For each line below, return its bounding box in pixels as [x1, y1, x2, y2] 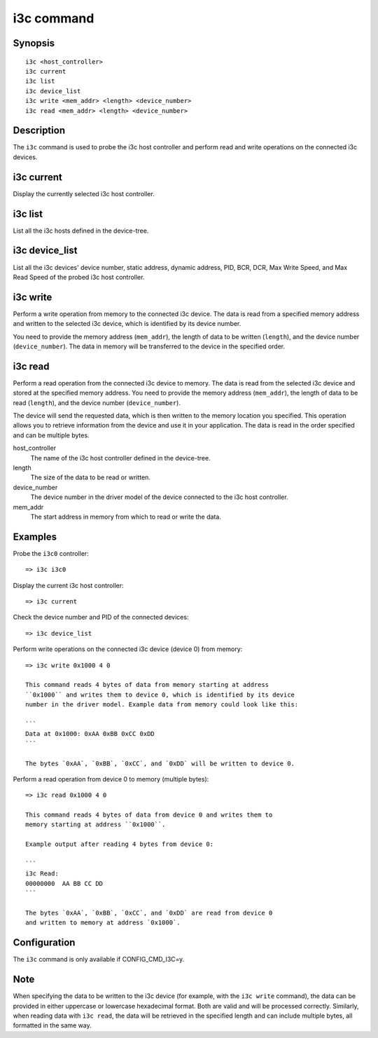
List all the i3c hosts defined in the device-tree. [13, 226, 149, 235]
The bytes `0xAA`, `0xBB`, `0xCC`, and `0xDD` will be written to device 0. [25, 759, 295, 767]
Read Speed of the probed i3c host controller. [13, 273, 145, 281]
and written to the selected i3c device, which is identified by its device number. [13, 320, 241, 328]
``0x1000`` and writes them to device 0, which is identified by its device [25, 690, 295, 699]
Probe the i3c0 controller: [13, 549, 89, 557]
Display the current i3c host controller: [13, 581, 124, 589]
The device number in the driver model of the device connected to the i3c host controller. [30, 493, 288, 501]
